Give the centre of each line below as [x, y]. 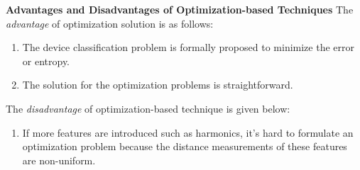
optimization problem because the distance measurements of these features [185, 146]
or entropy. [46, 61]
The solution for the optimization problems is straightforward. [158, 85]
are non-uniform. [59, 160]
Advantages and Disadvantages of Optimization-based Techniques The [180, 9]
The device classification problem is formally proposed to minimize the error [188, 47]
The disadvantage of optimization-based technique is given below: [148, 108]
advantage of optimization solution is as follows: [110, 23]
